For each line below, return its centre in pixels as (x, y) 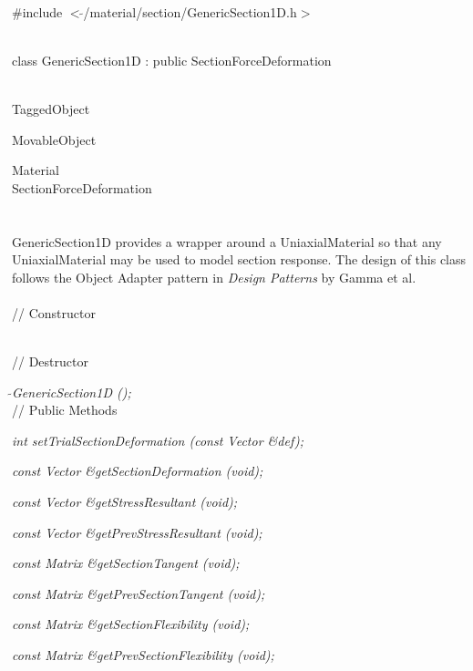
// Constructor (54, 312)
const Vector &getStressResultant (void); (125, 502)
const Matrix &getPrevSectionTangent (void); (139, 593)
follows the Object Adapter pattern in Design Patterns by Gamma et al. (214, 277)
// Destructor (50, 361)
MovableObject (54, 139)
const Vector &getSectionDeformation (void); (138, 471)
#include (37, 11)
